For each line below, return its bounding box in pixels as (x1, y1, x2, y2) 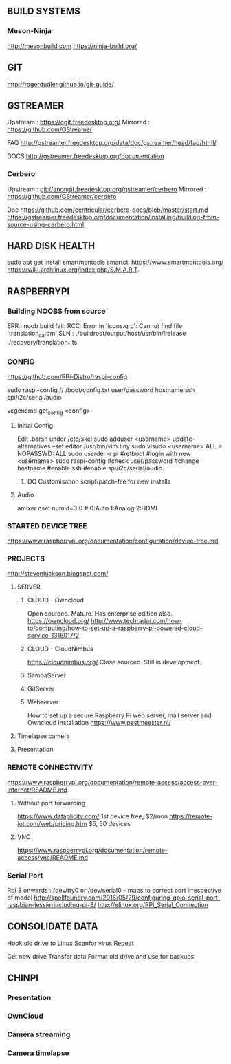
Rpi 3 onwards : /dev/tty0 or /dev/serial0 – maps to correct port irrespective (7, 886, 221, 894)
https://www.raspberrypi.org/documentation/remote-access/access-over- (7, 778, 218, 786)
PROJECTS (7, 554, 45, 563)
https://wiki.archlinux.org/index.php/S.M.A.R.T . (7, 265, 140, 274)
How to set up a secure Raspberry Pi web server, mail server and (27, 711, 212, 719)
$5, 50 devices (88, 819, 131, 827)
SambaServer (27, 671, 67, 680)
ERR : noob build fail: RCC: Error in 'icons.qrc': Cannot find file (7, 322, 183, 330)
